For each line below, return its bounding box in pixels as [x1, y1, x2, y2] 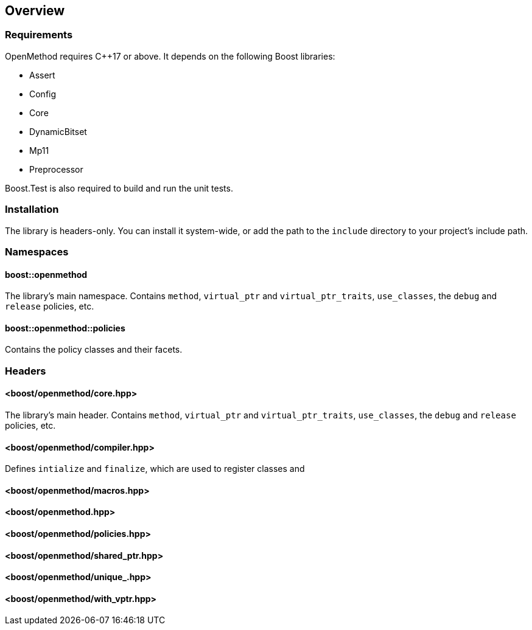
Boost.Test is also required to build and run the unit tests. [5, 182, 233, 193]
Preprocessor [29, 164, 83, 175]
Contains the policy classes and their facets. [5, 344, 183, 355]
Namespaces [5, 245, 69, 258]
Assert [29, 69, 55, 80]
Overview [5, 3, 65, 18]
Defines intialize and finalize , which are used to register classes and [5, 463, 305, 474]
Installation [5, 203, 59, 216]
